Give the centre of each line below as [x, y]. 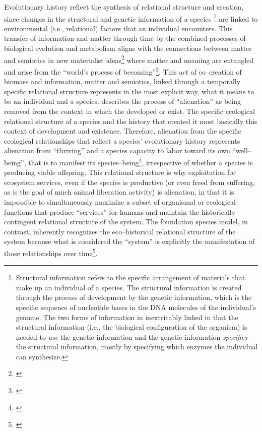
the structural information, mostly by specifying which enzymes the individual [137, 347]
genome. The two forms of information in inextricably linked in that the [127, 317]
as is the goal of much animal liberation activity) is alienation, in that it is [119, 192]
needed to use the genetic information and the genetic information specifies [132, 336]
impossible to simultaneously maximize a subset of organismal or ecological [120, 201]
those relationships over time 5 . [51, 252]
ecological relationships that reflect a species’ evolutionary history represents [122, 140]
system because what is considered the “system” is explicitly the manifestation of [129, 241]
